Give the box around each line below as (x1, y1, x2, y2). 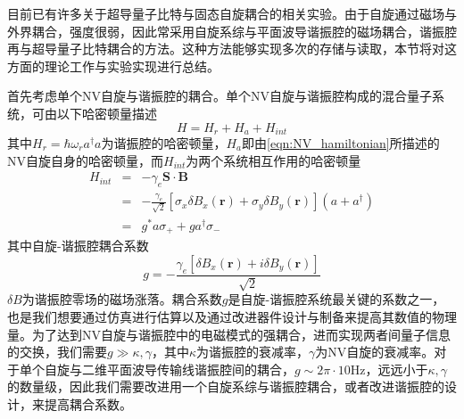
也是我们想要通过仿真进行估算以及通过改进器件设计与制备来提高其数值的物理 (7, 307, 457, 325)
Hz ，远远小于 (350, 359, 428, 378)
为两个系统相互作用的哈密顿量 (186, 151, 361, 169)
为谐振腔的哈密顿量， (101, 134, 227, 152)
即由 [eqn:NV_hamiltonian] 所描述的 (242, 134, 440, 152)
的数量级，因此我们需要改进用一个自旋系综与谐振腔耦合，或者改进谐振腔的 (7, 377, 444, 396)
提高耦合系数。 (44, 394, 132, 413)
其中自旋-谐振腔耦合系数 (7, 236, 149, 255)
